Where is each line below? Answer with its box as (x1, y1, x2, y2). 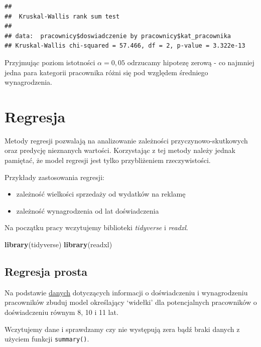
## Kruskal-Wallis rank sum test (5, 13, 120, 20)
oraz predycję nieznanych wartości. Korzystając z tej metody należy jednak (5, 145, 235, 155)
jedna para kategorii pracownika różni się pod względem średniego (5, 67, 208, 77)
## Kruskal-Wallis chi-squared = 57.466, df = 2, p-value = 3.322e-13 (5, 42, 245, 50)
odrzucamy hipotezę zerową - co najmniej (127, 57, 254, 67)
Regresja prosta (5, 264, 88, 279)
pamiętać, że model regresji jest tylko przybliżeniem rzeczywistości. (5, 155, 211, 165)
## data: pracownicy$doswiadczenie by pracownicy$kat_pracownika (5, 32, 231, 40)
